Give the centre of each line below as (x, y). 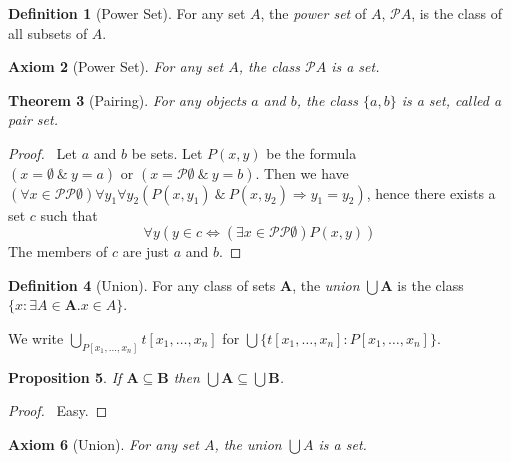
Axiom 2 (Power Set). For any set (116, 66)
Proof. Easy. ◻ (58, 410)
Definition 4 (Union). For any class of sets (142, 284)
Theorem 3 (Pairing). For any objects (127, 99)
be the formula (311, 152)
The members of (58, 251)
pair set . (33, 119)
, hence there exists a (431, 192)
